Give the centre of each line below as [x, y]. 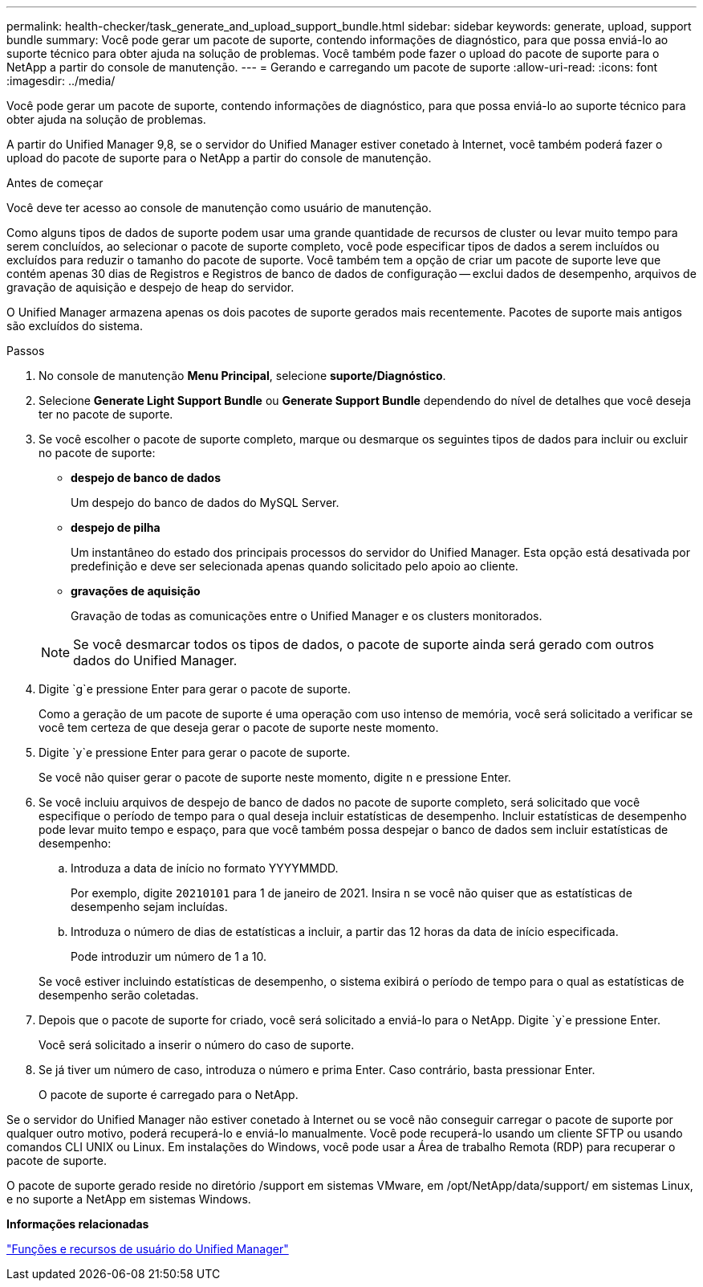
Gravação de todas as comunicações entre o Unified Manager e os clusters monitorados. [307, 616]
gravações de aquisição [136, 591]
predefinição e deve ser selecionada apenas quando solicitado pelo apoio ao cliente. [295, 566]
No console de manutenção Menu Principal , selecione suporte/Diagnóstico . [242, 376]
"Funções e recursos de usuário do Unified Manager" [148, 1249]
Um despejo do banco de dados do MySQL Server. [205, 503]
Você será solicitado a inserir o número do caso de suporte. [197, 1045]
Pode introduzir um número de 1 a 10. [169, 956]
